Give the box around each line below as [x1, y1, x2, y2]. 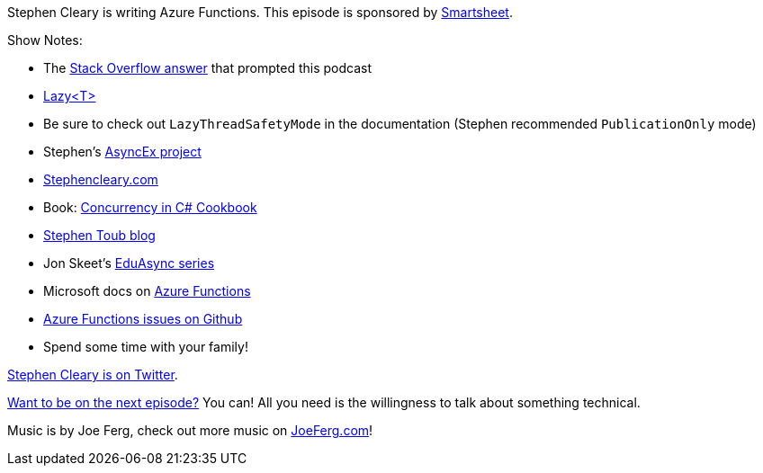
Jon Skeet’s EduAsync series [43, 255, 215, 271]
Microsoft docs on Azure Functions [43, 283, 251, 299]
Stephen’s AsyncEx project [43, 144, 202, 159]
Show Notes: [7, 32, 83, 48]
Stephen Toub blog [43, 228, 156, 243]
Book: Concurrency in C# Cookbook [43, 200, 257, 215]
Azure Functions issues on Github [43, 311, 243, 326]
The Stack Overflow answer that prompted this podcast [43, 60, 372, 76]
